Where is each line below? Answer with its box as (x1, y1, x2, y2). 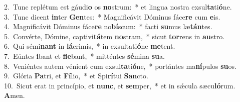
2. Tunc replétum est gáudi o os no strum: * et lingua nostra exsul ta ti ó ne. (4, 2, 232, 12)
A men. (4, 90, 25, 100)
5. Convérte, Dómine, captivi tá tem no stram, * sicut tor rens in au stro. (4, 31, 225, 41)
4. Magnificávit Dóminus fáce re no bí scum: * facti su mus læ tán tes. (4, 21, 212, 32)
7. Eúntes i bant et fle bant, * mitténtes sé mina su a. (4, 50, 165, 61)
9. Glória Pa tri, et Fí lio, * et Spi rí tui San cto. (4, 70, 148, 81)
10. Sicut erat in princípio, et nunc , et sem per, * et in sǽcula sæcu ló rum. (4, 80, 235, 90)
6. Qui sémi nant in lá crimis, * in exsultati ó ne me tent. (4, 41, 175, 51)
